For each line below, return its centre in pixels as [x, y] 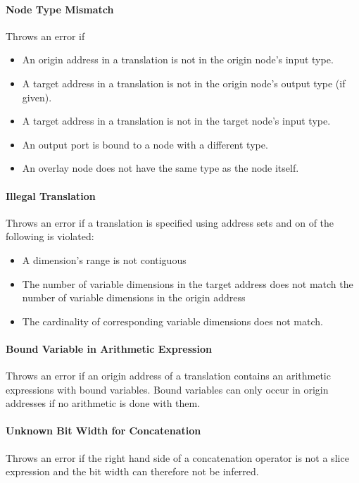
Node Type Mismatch [60, 9]
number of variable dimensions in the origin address [134, 297]
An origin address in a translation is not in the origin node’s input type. [178, 59]
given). [37, 97]
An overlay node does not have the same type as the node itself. [160, 168]
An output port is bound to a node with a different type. [145, 144]
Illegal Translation [51, 195]
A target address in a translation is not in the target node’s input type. [176, 121]
